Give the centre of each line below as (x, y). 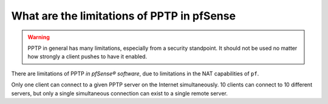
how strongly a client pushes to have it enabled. (87, 57)
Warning (39, 37)
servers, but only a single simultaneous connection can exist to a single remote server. (119, 93)
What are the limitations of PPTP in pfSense (124, 16)
